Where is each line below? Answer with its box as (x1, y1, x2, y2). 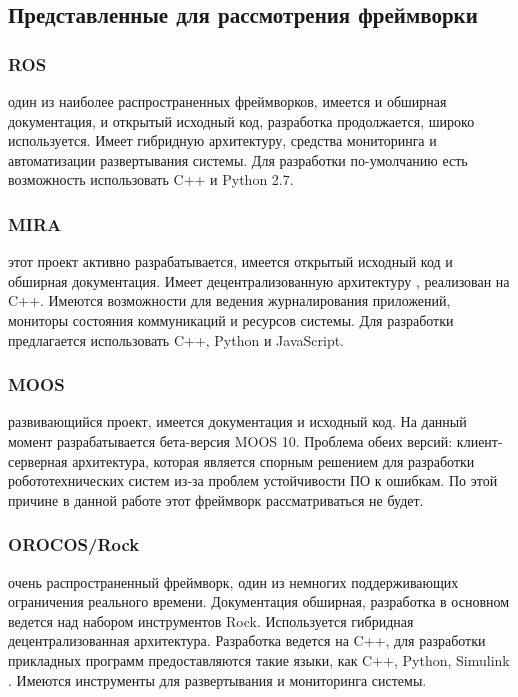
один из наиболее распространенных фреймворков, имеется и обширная (8, 91, 447, 111)
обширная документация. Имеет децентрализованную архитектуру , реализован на (8, 270, 510, 291)
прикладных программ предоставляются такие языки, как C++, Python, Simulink (8, 649, 510, 670)
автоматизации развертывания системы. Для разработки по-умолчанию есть (8, 149, 468, 170)
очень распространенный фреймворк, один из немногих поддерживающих (8, 571, 459, 592)
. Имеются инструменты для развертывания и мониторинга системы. (8, 669, 427, 690)
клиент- (456, 430, 503, 451)
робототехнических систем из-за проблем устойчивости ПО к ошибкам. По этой (8, 470, 498, 491)
